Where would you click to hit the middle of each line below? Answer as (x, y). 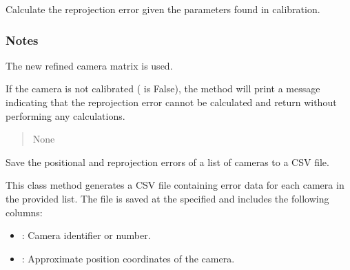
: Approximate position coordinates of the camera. (128, 258)
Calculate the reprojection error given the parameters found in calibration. (163, 9)
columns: (24, 212)
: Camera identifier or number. (86, 235)
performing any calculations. (65, 115)
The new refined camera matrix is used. (89, 65)
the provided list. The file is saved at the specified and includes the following (167, 198)
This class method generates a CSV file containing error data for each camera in (175, 185)
